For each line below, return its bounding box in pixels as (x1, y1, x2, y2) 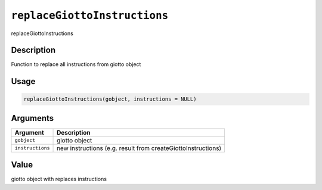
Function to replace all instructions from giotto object (11, 61, 141, 68)
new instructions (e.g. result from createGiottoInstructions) (57, 144, 222, 152)
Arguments (11, 113, 54, 123)
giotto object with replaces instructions (11, 176, 107, 183)
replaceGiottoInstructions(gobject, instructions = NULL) (23, 96, 197, 102)
